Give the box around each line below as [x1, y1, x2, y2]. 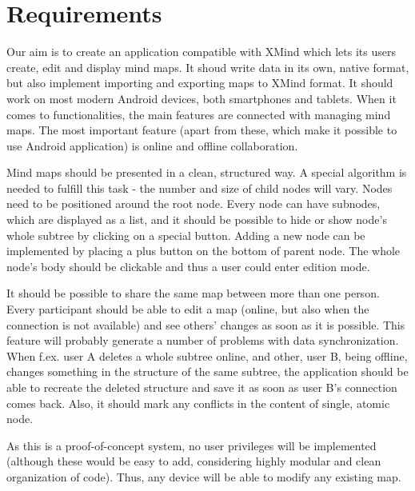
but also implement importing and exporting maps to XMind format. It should [6, 74, 393, 91]
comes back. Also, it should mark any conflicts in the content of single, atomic [6, 394, 390, 411]
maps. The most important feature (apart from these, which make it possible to [6, 122, 397, 138]
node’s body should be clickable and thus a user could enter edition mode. [6, 257, 370, 274]
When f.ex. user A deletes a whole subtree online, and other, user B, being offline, [6, 347, 408, 364]
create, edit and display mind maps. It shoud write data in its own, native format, [6, 58, 409, 75]
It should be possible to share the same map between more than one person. [6, 285, 380, 301]
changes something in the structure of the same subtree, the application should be [6, 363, 409, 380]
